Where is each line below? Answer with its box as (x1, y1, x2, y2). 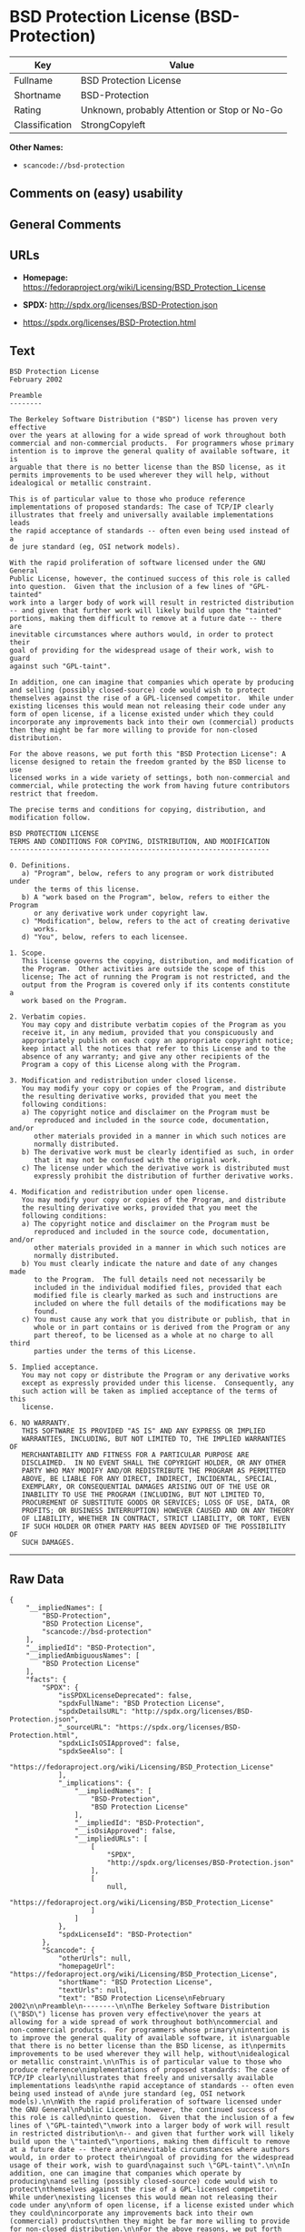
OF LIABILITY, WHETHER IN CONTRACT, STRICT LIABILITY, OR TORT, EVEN (21, 1514, 290, 1524)
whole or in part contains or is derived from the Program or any (33, 1323, 290, 1333)
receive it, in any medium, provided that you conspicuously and (21, 1029, 274, 1038)
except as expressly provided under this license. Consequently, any (21, 1379, 295, 1388)
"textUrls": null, (57, 1986, 128, 1995)
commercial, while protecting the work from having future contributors (9, 781, 290, 791)
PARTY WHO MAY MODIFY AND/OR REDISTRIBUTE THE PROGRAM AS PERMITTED (21, 1466, 286, 1476)
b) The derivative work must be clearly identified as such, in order (21, 1148, 295, 1157)
